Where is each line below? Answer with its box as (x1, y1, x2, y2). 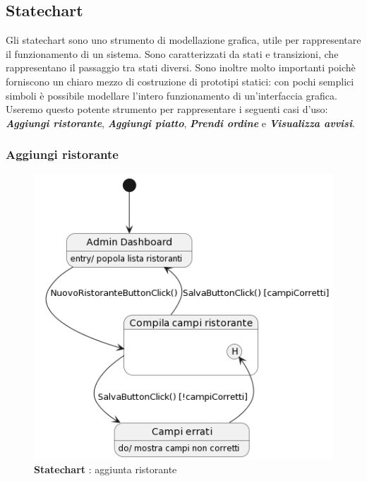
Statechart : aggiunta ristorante (34, 462, 177, 477)
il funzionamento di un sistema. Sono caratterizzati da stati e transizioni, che (6, 46, 339, 61)
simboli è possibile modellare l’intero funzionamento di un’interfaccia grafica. (6, 88, 337, 102)
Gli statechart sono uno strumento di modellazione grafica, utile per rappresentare (6, 32, 361, 47)
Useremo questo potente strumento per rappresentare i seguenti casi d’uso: (6, 102, 328, 117)
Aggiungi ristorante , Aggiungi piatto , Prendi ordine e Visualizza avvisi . (6, 115, 355, 130)
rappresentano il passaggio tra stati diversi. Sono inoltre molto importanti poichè (6, 60, 356, 75)
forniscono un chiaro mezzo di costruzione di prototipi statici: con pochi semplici (6, 73, 354, 88)
